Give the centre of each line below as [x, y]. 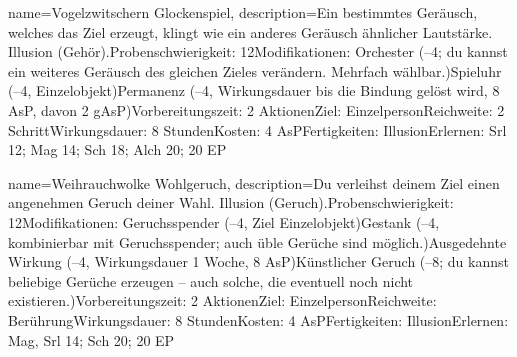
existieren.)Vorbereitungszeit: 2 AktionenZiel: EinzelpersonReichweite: [222, 300]
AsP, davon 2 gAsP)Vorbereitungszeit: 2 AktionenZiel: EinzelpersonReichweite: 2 [256, 109]
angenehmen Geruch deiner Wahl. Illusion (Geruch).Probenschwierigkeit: [231, 202]
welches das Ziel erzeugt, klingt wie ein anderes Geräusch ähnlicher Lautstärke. [250, 31]
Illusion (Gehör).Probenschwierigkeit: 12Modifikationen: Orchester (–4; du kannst [258, 51]
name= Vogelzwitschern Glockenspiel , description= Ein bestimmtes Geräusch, [243, 12]
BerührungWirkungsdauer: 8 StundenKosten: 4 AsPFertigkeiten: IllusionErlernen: [258, 319]
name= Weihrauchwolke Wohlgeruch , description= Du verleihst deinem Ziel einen [254, 182]
